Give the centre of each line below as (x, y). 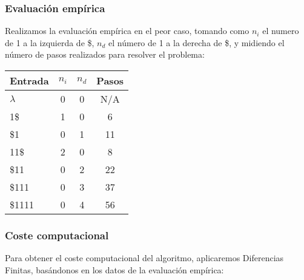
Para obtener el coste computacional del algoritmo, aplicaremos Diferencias (144, 258)
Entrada (29, 80)
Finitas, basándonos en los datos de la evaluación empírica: (114, 269)
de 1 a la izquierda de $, (50, 42)
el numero (281, 31)
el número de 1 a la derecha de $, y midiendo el (197, 42)
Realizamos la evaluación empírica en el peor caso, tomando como (127, 31)
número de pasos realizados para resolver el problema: (105, 54)
